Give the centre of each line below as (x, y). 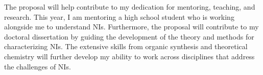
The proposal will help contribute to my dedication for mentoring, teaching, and (130, 7)
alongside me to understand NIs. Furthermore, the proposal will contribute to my (131, 27)
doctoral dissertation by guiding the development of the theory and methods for (129, 36)
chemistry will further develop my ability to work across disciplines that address (129, 56)
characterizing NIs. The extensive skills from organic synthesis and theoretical (126, 46)
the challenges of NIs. (38, 66)
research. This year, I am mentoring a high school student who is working (119, 16)
